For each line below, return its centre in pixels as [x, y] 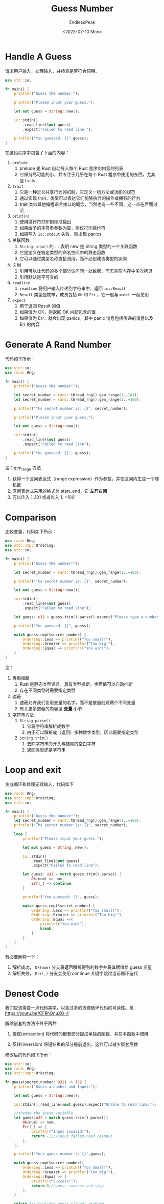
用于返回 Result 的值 [40, 306]
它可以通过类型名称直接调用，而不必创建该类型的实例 [73, 259]
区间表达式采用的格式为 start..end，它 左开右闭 [59, 491]
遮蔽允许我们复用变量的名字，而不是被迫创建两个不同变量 [77, 702]
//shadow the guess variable [44, 1113]
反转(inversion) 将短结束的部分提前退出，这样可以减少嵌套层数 [75, 1044]
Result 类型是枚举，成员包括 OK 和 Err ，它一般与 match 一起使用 [84, 295]
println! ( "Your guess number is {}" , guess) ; [60, 1154]
